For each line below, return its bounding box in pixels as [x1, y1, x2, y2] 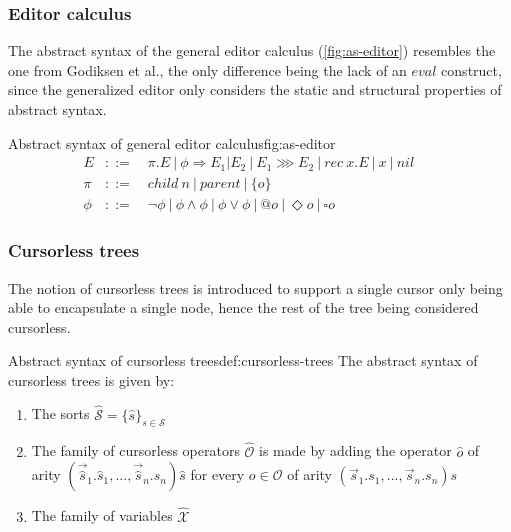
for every [190, 464, 245, 485]
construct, [441, 59, 502, 80]
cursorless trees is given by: [8, 369, 175, 390]
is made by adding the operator [259, 440, 452, 461]
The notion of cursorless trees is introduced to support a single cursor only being [8, 277, 503, 298]
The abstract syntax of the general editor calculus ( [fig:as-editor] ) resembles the [8, 40, 496, 61]
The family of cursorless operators [31, 440, 240, 461]
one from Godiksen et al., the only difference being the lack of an [8, 59, 407, 80]
